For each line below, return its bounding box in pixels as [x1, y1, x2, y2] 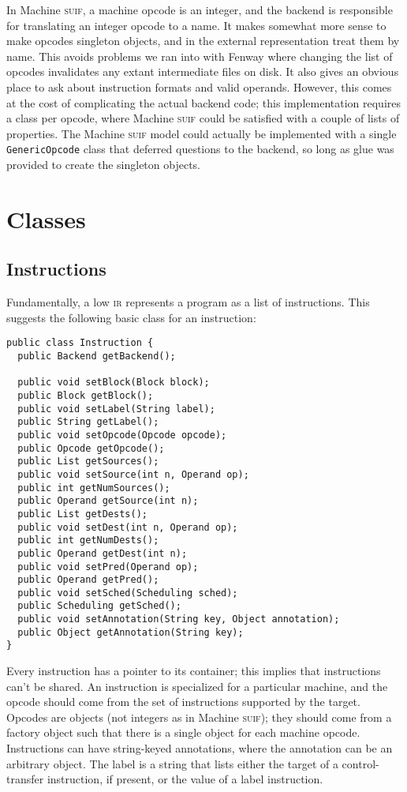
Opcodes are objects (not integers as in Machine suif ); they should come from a [6, 708, 392, 725]
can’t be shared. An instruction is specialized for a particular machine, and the [6, 678, 388, 694]
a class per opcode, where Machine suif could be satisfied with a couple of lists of [6, 110, 400, 126]
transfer [6, 771, 44, 787]
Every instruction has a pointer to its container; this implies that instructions [6, 663, 381, 679]
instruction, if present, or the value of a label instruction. [47, 771, 323, 787]
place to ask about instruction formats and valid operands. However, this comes [6, 78, 392, 95]
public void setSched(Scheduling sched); [17, 587, 238, 599]
